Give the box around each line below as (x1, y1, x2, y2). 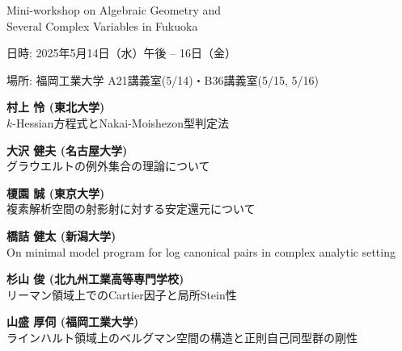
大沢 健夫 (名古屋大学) (6, 141, 128, 158)
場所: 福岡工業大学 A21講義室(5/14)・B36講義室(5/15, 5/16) (6, 71, 319, 88)
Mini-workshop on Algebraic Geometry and (6, 2, 222, 18)
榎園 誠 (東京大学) (6, 184, 105, 201)
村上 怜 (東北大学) (6, 98, 105, 115)
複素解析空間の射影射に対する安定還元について (6, 200, 256, 217)
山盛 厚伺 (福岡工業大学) (6, 313, 139, 330)
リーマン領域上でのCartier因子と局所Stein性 (6, 286, 237, 303)
